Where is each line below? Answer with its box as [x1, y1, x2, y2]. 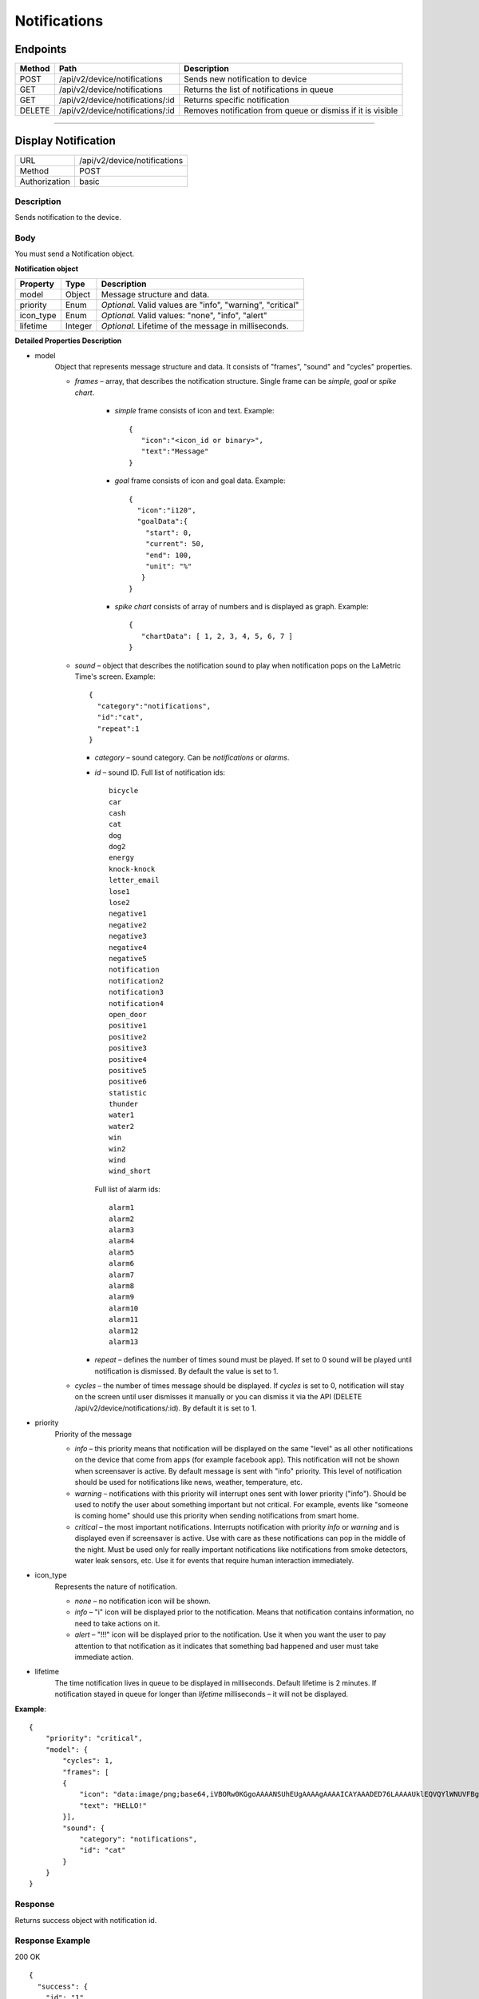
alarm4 [109, 1236, 135, 1246]
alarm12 [109, 1326, 139, 1335]
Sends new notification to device [184, 74, 307, 85]
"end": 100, [144, 550, 192, 560]
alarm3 [109, 1225, 135, 1235]
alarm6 [109, 1259, 135, 1268]
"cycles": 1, [62, 1756, 113, 1766]
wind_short [109, 1167, 152, 1175]
